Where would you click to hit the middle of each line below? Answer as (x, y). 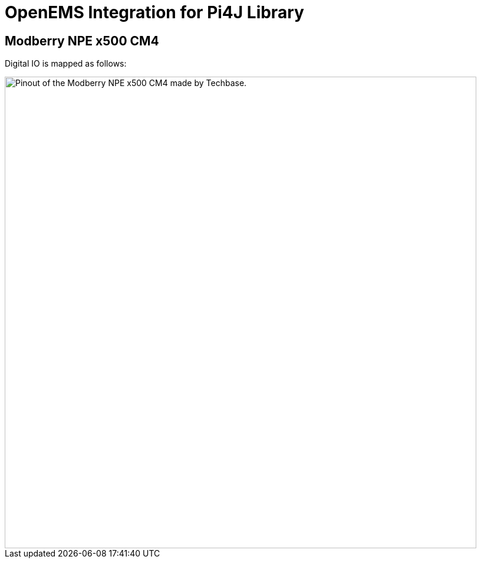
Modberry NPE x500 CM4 (82, 41)
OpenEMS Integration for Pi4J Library (154, 12)
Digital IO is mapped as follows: (66, 64)
